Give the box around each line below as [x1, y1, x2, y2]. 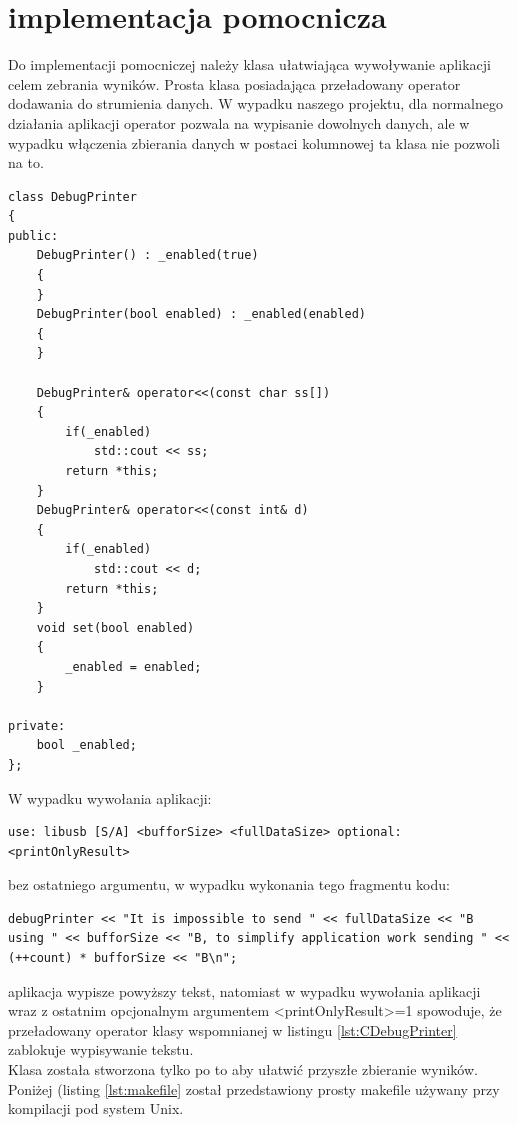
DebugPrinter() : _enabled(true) [36, 248, 259, 263]
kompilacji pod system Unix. [8, 1098, 184, 1119]
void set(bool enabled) [36, 620, 195, 635]
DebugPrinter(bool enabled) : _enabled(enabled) [36, 307, 366, 322]
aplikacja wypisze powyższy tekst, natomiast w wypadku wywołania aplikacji [8, 980, 481, 1001]
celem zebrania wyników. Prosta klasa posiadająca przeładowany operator [8, 73, 461, 94]
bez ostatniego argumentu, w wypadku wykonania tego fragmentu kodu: [8, 874, 450, 895]
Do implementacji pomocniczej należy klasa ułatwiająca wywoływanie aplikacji [8, 54, 491, 75]
